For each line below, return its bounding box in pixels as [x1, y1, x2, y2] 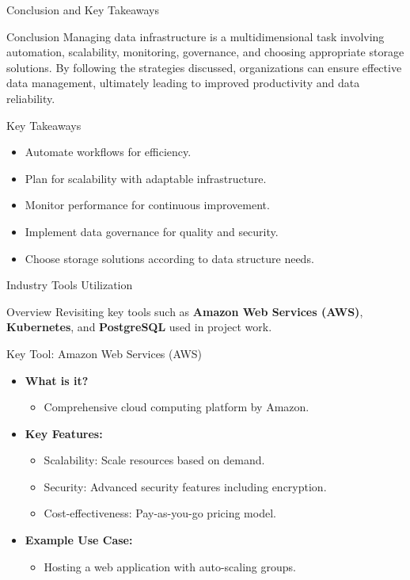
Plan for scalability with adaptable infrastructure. [25, 170, 267, 186]
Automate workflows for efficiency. [25, 143, 192, 160]
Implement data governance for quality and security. [25, 223, 279, 239]
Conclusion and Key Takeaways [6, 2, 160, 17]
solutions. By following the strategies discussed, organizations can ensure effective [6, 59, 402, 75]
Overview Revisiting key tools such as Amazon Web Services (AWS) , [6, 303, 363, 319]
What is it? [25, 372, 89, 388]
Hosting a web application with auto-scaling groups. [44, 558, 296, 574]
